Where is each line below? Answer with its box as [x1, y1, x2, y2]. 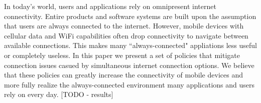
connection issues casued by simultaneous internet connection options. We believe [4, 59, 254, 70]
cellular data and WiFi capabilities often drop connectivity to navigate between [4, 30, 248, 40]
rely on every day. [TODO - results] [4, 89, 113, 99]
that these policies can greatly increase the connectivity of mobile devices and [4, 69, 243, 80]
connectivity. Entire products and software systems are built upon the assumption [4, 10, 256, 21]
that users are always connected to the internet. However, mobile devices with [4, 20, 244, 31]
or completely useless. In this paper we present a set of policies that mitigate [4, 49, 240, 60]
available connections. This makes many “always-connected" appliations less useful [4, 40, 257, 50]
